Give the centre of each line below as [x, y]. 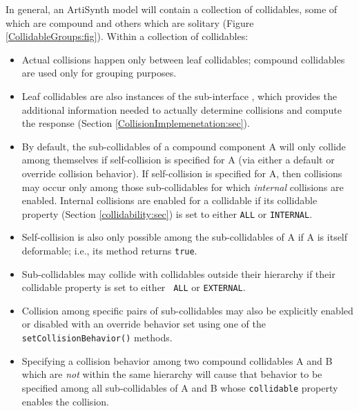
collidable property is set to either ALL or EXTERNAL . [134, 287]
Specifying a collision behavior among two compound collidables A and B [177, 360]
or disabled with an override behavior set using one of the [144, 324]
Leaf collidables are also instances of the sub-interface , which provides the [179, 96]
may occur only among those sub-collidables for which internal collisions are [183, 187]
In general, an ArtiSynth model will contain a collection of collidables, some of [172, 9]
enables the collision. [65, 401]
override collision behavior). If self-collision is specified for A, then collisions [182, 173]
